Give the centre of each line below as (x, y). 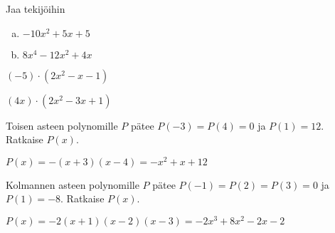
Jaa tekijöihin (36, 9)
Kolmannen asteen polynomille (73, 184)
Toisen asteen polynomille (62, 125)
